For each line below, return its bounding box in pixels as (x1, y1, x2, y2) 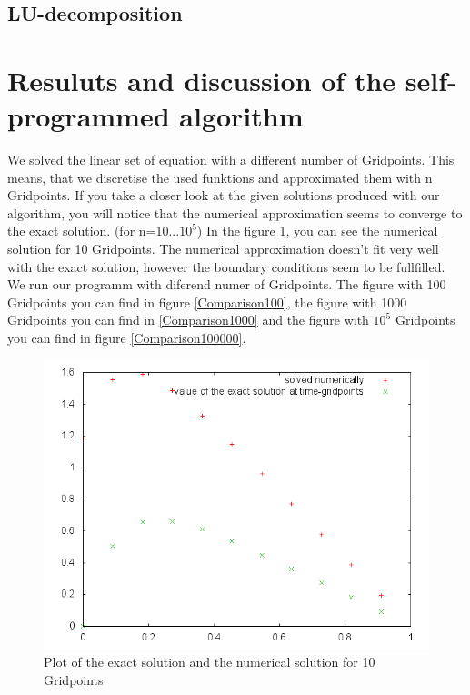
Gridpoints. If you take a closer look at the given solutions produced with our (7, 186, 440, 205)
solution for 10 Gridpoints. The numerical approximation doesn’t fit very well (7, 239, 439, 258)
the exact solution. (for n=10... (7, 221, 180, 240)
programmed (7, 97, 170, 135)
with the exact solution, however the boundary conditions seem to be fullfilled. (7, 257, 445, 276)
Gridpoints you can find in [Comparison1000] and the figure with (7, 310, 369, 329)
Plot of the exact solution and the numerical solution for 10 (44, 652, 375, 671)
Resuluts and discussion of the (7, 61, 396, 98)
